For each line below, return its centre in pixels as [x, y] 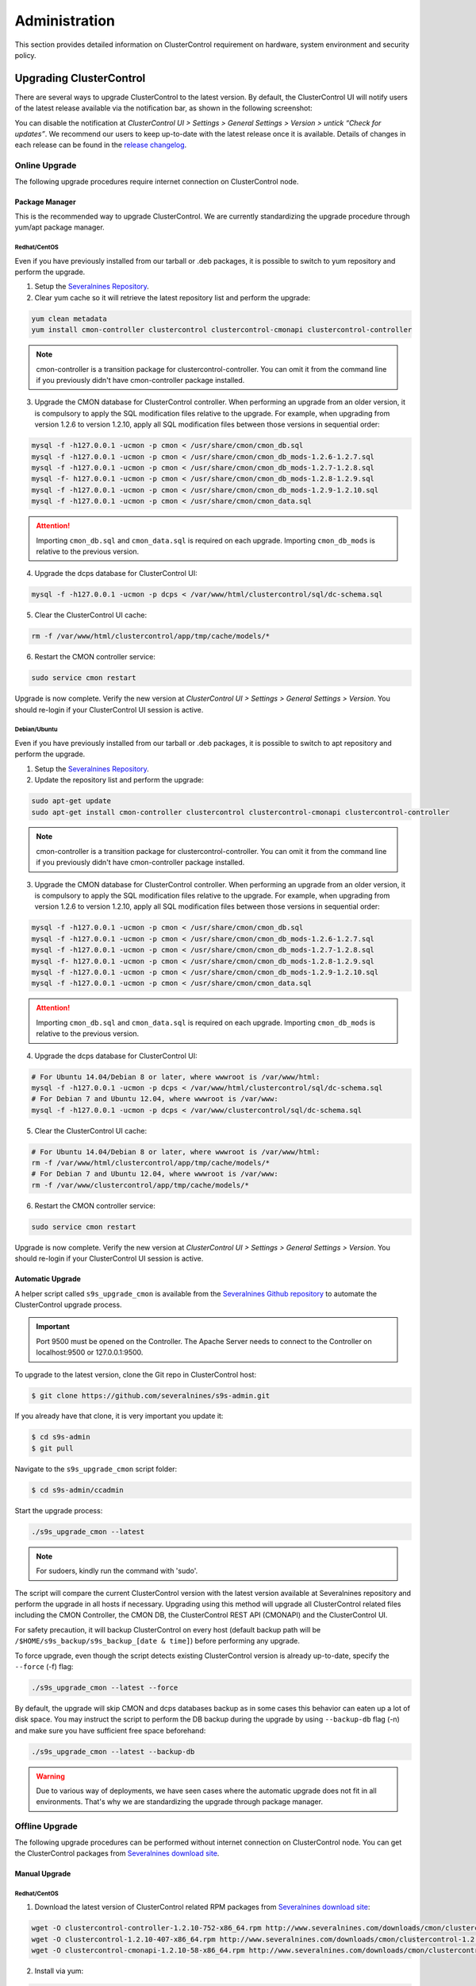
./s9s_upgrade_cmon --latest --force [105, 1687]
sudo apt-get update [71, 801]
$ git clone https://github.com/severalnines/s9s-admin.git [151, 1395]
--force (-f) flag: [44, 1666]
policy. [25, 55]
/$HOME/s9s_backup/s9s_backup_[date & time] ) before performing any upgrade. [157, 1641]
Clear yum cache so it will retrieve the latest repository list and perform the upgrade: [173, 297]
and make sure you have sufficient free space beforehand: [110, 1730]
